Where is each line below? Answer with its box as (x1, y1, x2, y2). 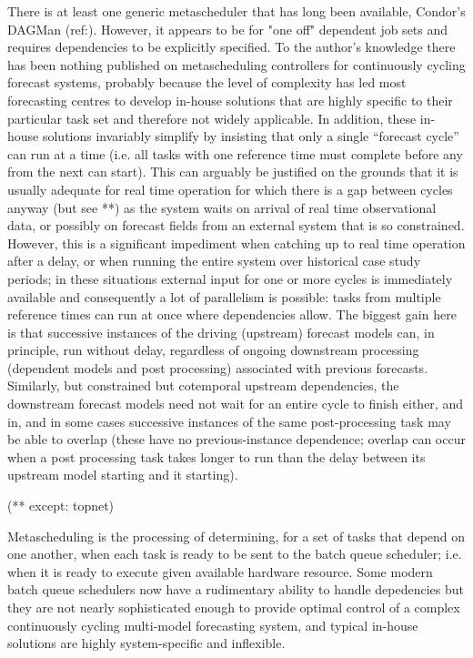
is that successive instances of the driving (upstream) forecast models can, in (7, 322, 435, 341)
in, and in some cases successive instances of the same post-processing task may (7, 411, 451, 430)
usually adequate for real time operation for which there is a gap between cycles (7, 179, 453, 198)
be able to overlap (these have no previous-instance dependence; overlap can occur (7, 430, 466, 449)
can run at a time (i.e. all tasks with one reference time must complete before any (7, 144, 463, 163)
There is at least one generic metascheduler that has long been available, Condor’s (7, 2, 466, 20)
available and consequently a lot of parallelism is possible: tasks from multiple (7, 287, 441, 306)
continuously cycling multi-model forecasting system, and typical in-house (7, 615, 418, 634)
